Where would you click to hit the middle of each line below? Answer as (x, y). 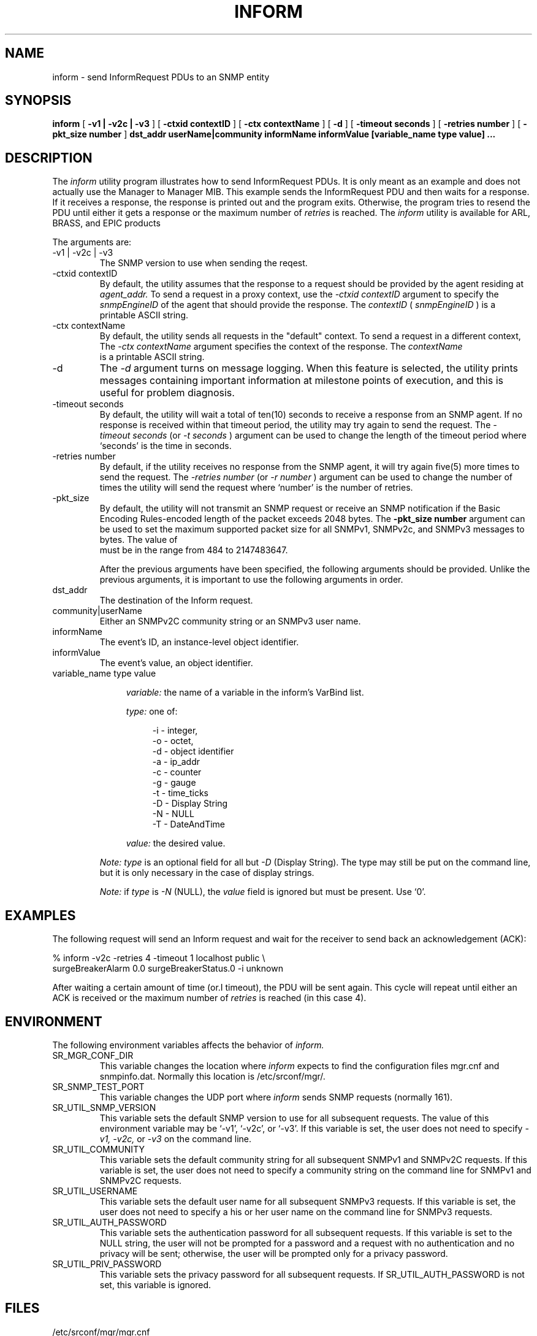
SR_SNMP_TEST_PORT (98, 1086)
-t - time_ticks (180, 793)
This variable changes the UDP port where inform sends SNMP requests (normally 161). (276, 1097)
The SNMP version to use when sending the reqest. (204, 263)
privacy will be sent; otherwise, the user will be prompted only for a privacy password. (274, 1253)
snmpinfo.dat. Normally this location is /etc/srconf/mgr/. (212, 1076)
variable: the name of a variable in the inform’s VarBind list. (245, 693)
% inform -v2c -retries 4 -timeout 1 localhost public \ (159, 958)
